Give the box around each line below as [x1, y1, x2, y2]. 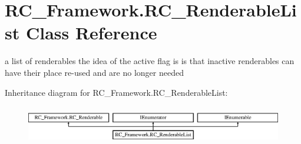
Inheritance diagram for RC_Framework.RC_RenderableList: [5, 86, 228, 98]
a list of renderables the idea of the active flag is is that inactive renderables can [5, 55, 295, 67]
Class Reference [25, 21, 157, 45]
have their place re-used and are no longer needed [5, 66, 184, 78]
